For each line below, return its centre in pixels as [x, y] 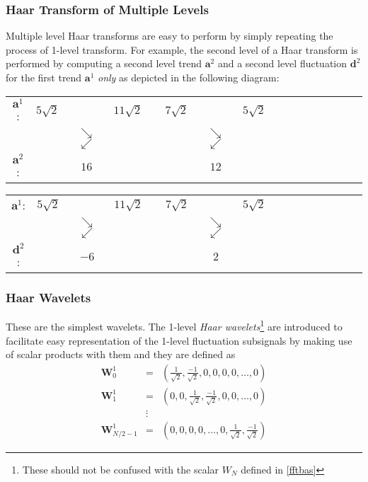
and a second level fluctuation [282, 63]
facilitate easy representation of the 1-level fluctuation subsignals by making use [179, 340]
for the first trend [44, 77]
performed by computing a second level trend [104, 63]
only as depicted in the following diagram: [189, 77]
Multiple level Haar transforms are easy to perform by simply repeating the [169, 36]
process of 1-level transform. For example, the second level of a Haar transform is [182, 49]
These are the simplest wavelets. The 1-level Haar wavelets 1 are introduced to [174, 326]
